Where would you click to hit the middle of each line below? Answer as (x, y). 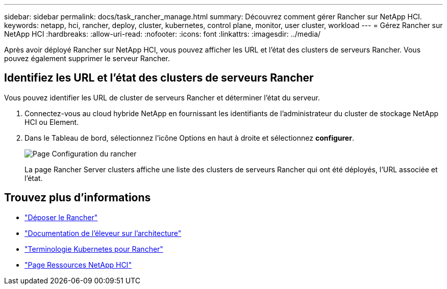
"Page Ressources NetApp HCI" (78, 265)
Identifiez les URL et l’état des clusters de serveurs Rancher (159, 78)
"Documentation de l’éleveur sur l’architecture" (103, 233)
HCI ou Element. (52, 122)
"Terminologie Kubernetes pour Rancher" (94, 249)
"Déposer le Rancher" (61, 217)
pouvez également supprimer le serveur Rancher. (87, 58)
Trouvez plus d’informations (78, 198)
